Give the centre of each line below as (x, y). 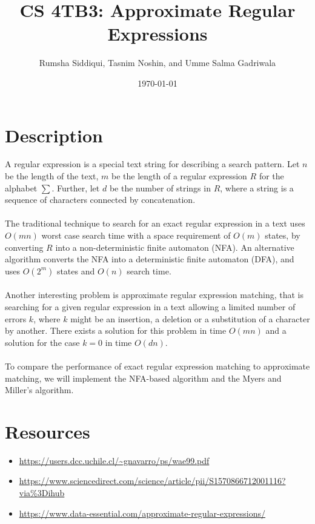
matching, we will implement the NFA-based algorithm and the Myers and (143, 378)
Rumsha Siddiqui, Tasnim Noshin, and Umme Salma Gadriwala (157, 63)
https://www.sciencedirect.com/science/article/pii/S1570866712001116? (152, 481)
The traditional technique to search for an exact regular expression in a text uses (155, 223)
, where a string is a (257, 187)
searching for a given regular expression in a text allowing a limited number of (150, 306)
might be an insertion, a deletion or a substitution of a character (190, 318)
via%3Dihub (42, 493)
